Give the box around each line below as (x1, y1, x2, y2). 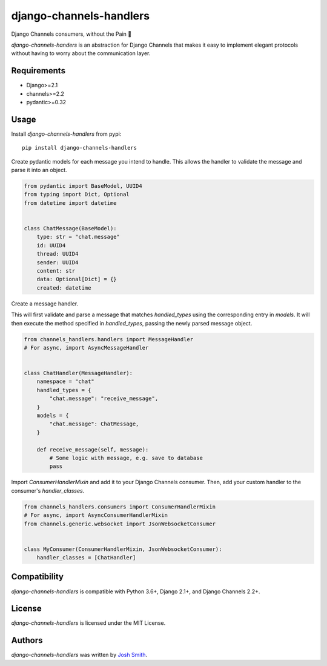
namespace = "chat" (36, 378, 95, 385)
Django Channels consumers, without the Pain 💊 (11, 30, 132, 38)
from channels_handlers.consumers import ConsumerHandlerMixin (24, 503, 216, 510)
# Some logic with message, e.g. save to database (49, 455, 203, 461)
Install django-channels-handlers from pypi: (11, 130, 122, 138)
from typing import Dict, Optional (24, 191, 130, 198)
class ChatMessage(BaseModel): (24, 225, 117, 232)
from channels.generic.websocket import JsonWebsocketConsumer (24, 520, 216, 527)
